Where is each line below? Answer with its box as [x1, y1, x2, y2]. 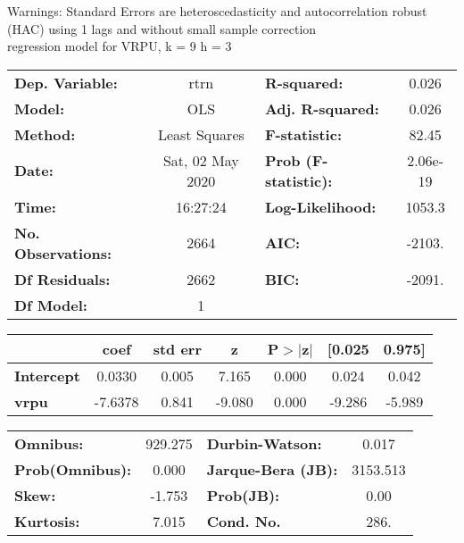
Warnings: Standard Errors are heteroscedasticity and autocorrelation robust [7, 2, 427, 20]
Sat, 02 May [162, 149, 239, 171]
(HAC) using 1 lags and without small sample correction [7, 19, 317, 38]
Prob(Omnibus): [14, 458, 132, 480]
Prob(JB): [206, 484, 280, 505]
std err [153, 338, 202, 359]
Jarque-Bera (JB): [206, 458, 338, 480]
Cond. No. [206, 510, 281, 531]
